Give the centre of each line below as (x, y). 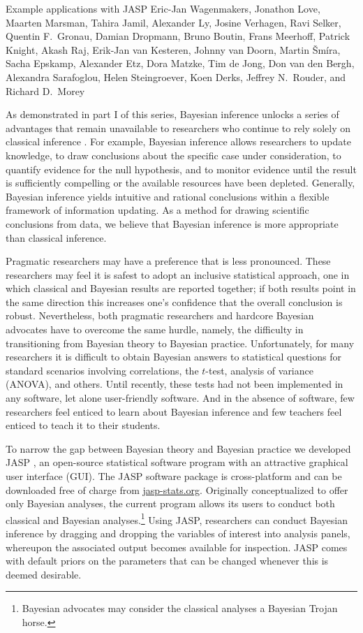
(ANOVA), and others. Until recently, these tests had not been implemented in (175, 384)
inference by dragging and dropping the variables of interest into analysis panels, (178, 533)
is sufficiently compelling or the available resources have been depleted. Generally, (180, 183)
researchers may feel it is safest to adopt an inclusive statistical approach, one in (178, 274)
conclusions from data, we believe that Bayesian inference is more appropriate (172, 223)
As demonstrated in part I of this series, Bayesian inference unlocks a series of (172, 114)
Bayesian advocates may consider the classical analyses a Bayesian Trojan (180, 608)
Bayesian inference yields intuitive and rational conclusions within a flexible (168, 196)
